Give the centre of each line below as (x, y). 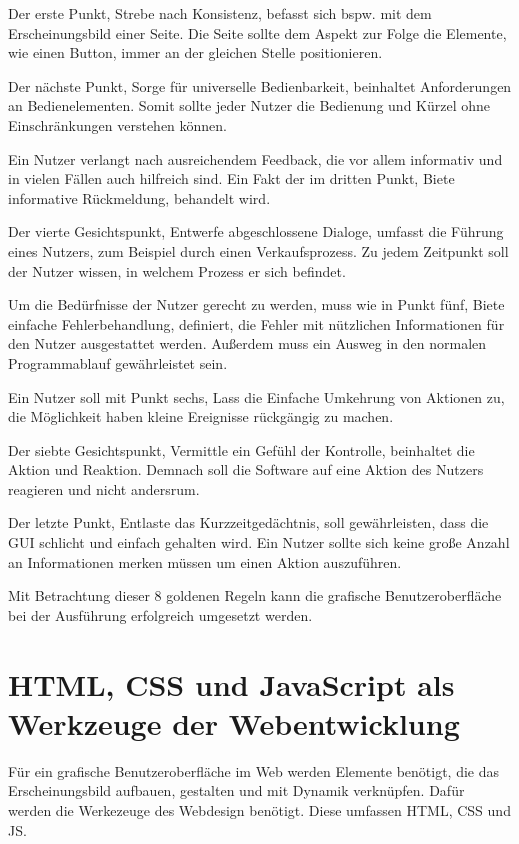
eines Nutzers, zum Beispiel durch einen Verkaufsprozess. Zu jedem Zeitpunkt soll (258, 250)
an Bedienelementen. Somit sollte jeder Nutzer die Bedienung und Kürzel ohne (249, 105)
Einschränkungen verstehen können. (118, 124)
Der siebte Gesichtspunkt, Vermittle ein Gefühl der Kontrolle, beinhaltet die (241, 449)
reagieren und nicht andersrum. (104, 488)
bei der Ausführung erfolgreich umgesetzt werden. (160, 614)
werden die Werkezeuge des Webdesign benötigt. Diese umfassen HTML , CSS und (259, 809)
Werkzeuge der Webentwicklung (234, 722)
